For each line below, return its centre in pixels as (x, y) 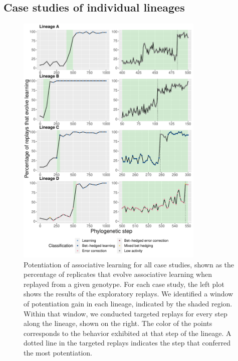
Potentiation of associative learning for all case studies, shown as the (129, 264)
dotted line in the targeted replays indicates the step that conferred (127, 343)
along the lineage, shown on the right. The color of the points (118, 323)
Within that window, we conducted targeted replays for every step (126, 313)
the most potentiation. (58, 352)
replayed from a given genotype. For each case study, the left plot (124, 284)
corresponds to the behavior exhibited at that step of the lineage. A (128, 333)
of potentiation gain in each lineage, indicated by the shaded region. (128, 303)
